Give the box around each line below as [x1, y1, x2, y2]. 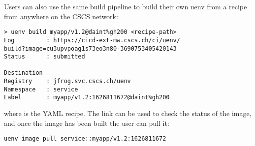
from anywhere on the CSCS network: [4, 11, 118, 21]
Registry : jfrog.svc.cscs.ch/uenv [4, 78, 131, 85]
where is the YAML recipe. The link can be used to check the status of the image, [4, 108, 252, 118]
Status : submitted [4, 53, 85, 60]
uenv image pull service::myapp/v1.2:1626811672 [4, 135, 166, 143]
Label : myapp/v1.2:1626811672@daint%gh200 [4, 94, 170, 101]
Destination [4, 69, 43, 77]
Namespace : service [4, 86, 78, 93]
